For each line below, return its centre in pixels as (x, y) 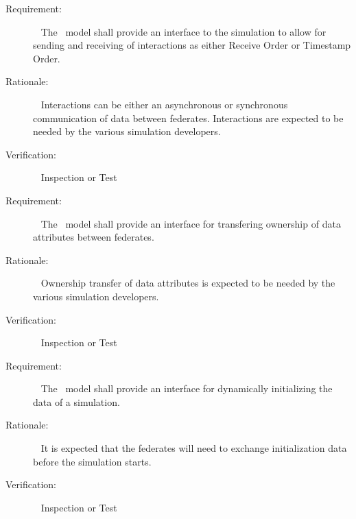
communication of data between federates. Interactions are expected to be (188, 118)
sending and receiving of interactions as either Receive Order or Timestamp (192, 45)
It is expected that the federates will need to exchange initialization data (194, 448)
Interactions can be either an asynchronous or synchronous (164, 104)
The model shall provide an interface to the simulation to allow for (183, 31)
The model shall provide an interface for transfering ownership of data (191, 223)
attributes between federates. (94, 237)
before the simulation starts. (92, 461)
